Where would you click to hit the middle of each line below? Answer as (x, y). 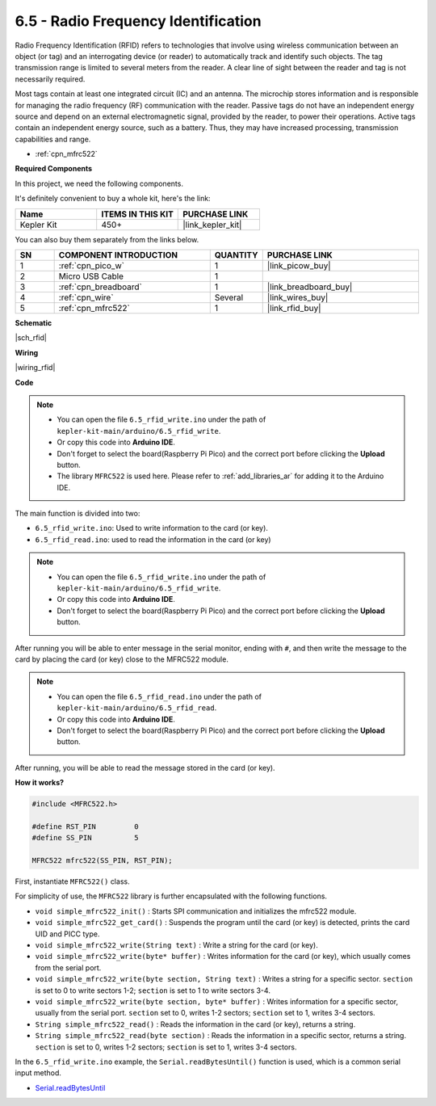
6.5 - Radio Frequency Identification (138, 21)
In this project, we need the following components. (99, 183)
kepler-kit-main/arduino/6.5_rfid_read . (137, 708)
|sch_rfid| (31, 338)
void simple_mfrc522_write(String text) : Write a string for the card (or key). (176, 945)
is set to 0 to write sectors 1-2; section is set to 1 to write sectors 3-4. (153, 990)
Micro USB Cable (91, 276)
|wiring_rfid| (35, 368)
